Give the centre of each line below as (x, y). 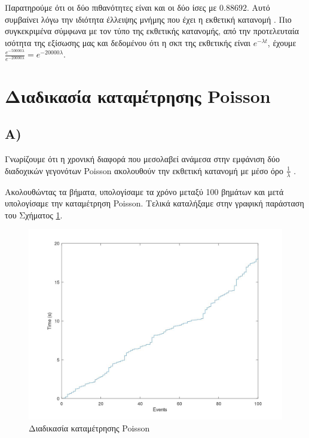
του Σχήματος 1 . (34, 215)
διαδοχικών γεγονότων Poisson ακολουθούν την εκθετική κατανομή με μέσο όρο (144, 170)
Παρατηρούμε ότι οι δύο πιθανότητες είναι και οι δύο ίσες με (111, 7)
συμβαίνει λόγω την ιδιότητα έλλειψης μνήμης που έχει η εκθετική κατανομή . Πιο (148, 19)
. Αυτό (258, 7)
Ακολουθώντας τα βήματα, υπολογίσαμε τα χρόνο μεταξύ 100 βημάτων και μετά (144, 191)
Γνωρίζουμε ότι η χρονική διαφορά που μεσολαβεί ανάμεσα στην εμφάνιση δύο (142, 159)
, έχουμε (282, 42)
